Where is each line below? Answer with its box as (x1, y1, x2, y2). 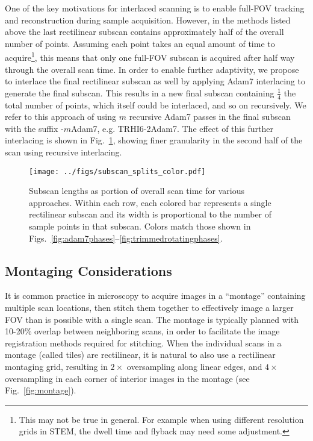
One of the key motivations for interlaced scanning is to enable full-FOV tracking (5, 2, 305, 14)
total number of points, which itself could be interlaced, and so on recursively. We (5, 98, 306, 111)
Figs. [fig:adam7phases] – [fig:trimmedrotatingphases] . (29, 231, 223, 244)
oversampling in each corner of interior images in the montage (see (5, 372, 250, 384)
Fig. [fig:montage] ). (5, 384, 76, 396)
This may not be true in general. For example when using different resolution (19, 413, 304, 425)
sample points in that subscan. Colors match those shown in (29, 220, 251, 233)
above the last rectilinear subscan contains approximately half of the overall (5, 25, 284, 38)
